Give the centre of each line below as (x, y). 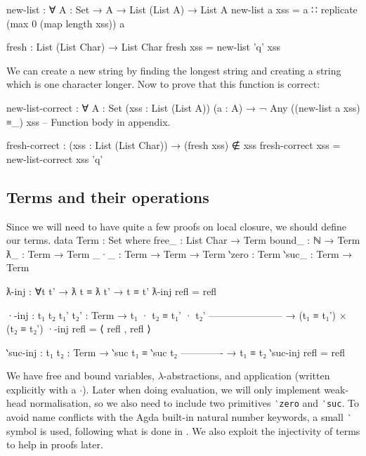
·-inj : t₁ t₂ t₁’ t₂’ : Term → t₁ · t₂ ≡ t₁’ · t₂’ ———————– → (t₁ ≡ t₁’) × (177, 314)
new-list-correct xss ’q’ (55, 158)
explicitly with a (41, 389)
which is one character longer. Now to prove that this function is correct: (163, 84)
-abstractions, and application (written (247, 376)
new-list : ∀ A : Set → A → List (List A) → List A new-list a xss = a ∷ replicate (182, 9)
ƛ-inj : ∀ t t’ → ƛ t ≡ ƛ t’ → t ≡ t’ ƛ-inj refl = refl (112, 291)
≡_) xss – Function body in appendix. (89, 121)
